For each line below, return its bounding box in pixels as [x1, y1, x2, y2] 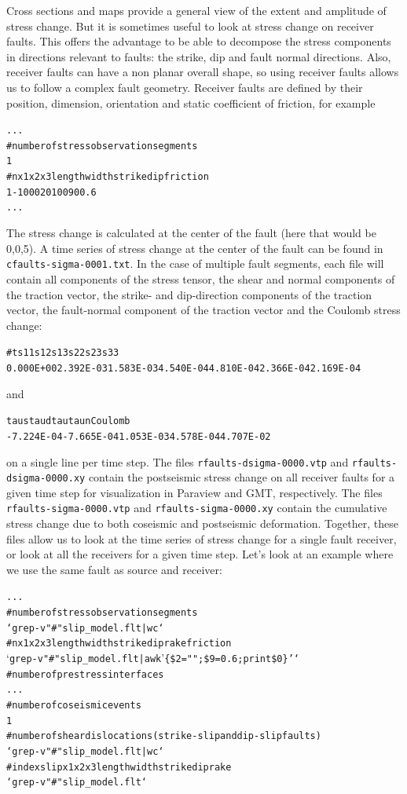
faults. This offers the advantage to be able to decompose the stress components [6, 33, 391, 49]
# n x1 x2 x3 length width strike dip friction [6, 171, 209, 183]
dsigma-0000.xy [6, 473, 86, 485]
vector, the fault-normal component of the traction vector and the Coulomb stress [6, 302, 401, 318]
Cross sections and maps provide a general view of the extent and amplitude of [6, 2, 387, 18]
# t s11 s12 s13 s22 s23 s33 [6, 347, 119, 359]
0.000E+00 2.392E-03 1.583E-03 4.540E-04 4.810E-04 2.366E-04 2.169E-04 [6, 362, 361, 374]
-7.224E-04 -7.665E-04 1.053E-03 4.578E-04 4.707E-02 [6, 430, 271, 442]
